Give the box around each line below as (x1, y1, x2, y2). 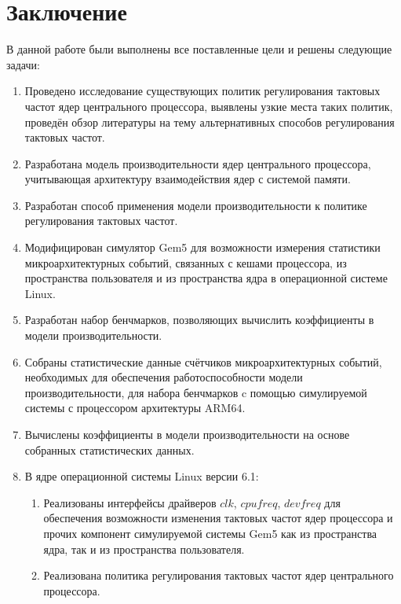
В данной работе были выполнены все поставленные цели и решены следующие (6, 41, 392, 57)
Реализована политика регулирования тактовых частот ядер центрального (43, 567, 394, 584)
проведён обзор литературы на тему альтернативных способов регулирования (24, 113, 395, 130)
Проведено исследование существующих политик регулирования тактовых (24, 83, 381, 99)
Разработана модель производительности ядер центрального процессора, (24, 155, 371, 171)
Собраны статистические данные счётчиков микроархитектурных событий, (24, 353, 382, 370)
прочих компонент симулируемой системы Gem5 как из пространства (43, 525, 377, 541)
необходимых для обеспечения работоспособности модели (24, 369, 303, 385)
